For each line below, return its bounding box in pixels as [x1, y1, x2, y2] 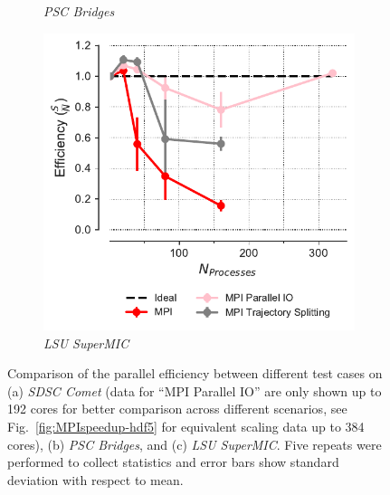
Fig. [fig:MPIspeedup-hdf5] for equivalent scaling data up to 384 [7, 417, 365, 435]
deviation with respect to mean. [7, 470, 184, 489]
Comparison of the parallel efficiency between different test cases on [7, 364, 383, 383]
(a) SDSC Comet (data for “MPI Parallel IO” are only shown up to [7, 381, 382, 400]
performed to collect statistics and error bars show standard [7, 452, 339, 471]
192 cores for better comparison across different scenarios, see [7, 399, 347, 418]
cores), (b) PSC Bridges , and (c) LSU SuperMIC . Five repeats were [7, 434, 382, 453]
